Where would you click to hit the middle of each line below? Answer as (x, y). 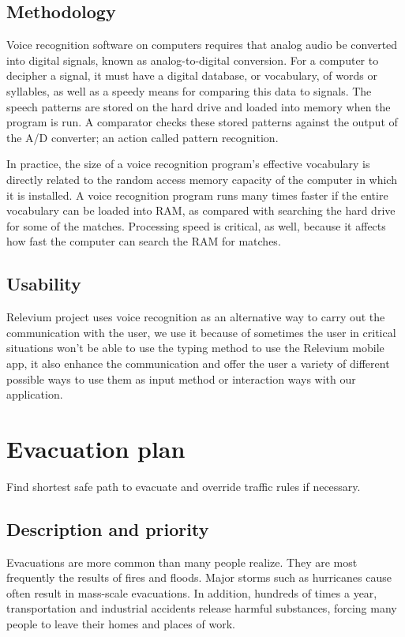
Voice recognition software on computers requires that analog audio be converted (202, 45)
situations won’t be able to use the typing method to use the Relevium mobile (195, 348)
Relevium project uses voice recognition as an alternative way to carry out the (196, 317)
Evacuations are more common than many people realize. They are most (182, 562)
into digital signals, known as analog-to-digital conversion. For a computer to (193, 60)
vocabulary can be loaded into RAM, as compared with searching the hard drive (201, 210)
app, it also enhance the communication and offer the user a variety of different (198, 363)
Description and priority (108, 528)
